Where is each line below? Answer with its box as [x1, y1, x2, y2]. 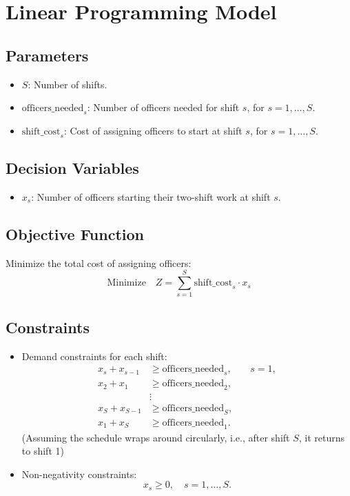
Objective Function [6, 223, 145, 244]
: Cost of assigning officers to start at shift [63, 123, 243, 137]
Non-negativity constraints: [21, 466, 137, 481]
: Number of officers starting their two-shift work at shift [31, 189, 271, 204]
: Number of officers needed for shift [87, 100, 240, 115]
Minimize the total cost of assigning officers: [6, 255, 192, 270]
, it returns [298, 430, 345, 444]
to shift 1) [21, 444, 64, 458]
